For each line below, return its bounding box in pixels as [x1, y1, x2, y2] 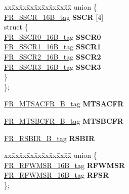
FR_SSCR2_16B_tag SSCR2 [4, 51, 101, 62]
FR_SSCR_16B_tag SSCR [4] [4, 11, 104, 22]
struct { [4, 21, 28, 32]
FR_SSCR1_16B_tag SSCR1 [4, 41, 101, 52]
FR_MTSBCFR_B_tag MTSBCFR [4, 115, 123, 126]
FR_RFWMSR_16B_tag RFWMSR [4, 159, 125, 170]
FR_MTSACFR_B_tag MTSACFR [4, 98, 124, 109]
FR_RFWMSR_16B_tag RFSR [4, 170, 109, 180]
